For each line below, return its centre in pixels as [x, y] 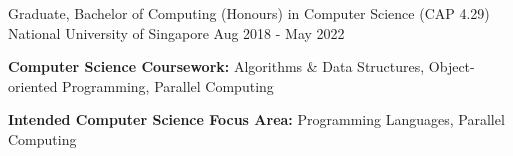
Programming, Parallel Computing [168, 85]
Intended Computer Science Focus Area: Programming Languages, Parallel [256, 119]
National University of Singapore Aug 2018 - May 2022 [176, 32]
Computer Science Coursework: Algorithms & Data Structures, [216, 66]
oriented [33, 85]
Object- [451, 66]
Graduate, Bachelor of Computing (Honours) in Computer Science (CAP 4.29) [249, 13]
